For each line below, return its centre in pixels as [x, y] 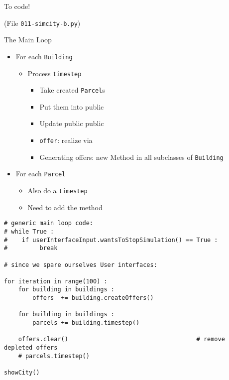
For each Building [44, 56]
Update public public [72, 123]
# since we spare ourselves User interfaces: [81, 265]
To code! [17, 6]
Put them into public [72, 106]
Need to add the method [65, 207]
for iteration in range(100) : [56, 281]
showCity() [22, 373]
